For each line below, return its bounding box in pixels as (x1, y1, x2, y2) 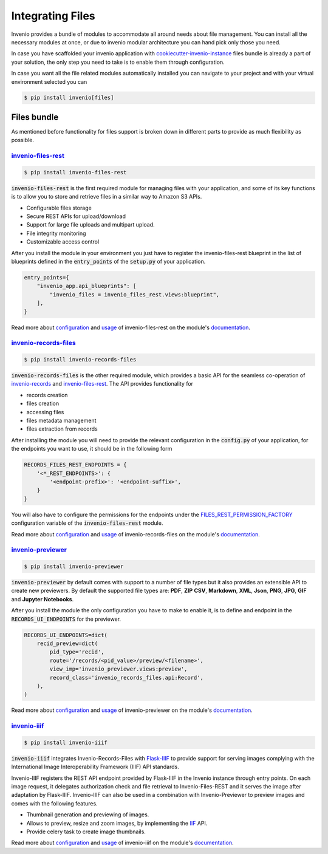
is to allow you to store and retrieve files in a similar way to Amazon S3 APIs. (11, 193, 202, 200)
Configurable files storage (26, 204, 92, 211)
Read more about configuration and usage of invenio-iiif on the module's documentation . (11, 839, 234, 847)
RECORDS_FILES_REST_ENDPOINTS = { (24, 462, 127, 468)
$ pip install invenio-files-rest (24, 169, 127, 176)
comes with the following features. (11, 799, 98, 807)
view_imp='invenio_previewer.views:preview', (49, 666, 188, 672)
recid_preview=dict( (36, 640, 98, 647)
